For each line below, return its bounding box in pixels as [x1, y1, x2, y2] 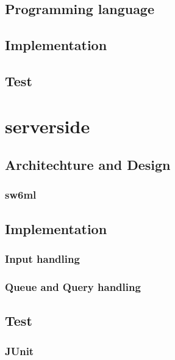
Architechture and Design [5, 155, 171, 174]
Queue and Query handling [5, 279, 141, 294]
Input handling [5, 251, 80, 266]
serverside [5, 113, 90, 138]
